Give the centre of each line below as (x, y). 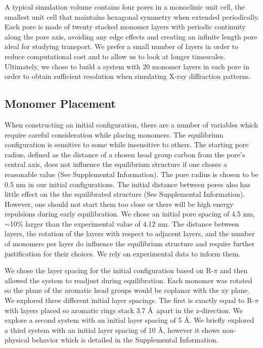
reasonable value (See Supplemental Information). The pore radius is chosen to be (131, 174)
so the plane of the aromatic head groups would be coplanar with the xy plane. (127, 290)
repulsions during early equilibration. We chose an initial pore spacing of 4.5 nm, (130, 214)
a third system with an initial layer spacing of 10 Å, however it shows (112, 330)
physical (17, 340)
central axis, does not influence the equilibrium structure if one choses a (116, 164)
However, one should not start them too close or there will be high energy (119, 204)
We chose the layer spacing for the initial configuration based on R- (109, 270)
